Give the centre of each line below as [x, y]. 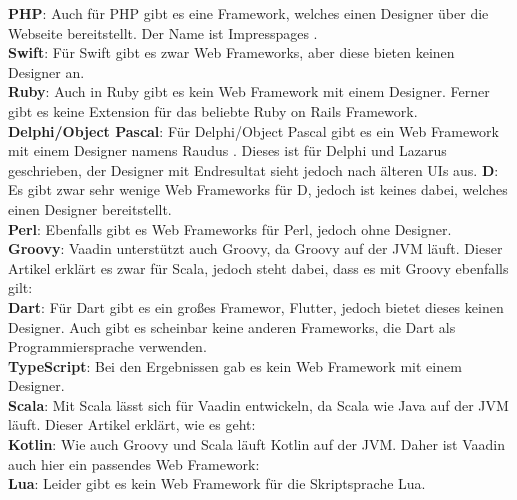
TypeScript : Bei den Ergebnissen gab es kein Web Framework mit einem [235, 365]
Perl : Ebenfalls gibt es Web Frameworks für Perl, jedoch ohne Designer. [230, 228]
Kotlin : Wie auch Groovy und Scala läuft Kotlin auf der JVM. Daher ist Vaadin [256, 444]
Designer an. [46, 71]
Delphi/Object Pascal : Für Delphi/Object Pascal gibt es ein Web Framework [253, 130]
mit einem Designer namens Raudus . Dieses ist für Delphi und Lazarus [227, 150]
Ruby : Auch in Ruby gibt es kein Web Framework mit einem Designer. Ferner [249, 91]
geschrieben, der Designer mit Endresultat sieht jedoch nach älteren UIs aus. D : [253, 169]
